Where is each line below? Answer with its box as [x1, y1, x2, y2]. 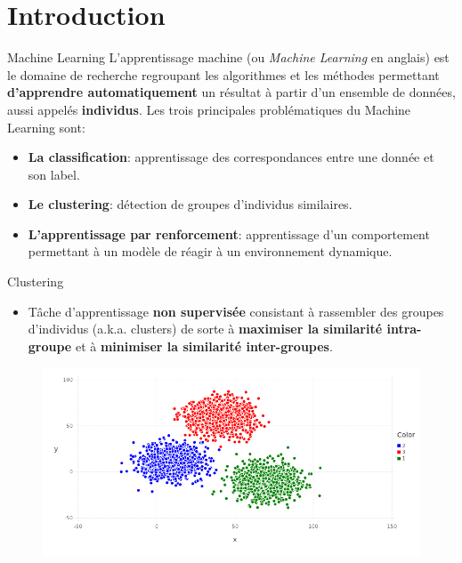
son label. [28, 165, 80, 183]
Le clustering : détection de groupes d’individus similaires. [28, 195, 353, 213]
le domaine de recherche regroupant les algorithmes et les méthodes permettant [7, 65, 440, 84]
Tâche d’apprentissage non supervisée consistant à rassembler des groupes [28, 302, 444, 320]
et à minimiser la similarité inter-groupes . [75, 336, 333, 355]
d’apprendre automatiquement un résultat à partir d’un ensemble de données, [7, 83, 456, 101]
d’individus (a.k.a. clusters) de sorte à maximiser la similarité [28, 319, 383, 338]
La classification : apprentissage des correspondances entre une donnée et [28, 148, 434, 166]
